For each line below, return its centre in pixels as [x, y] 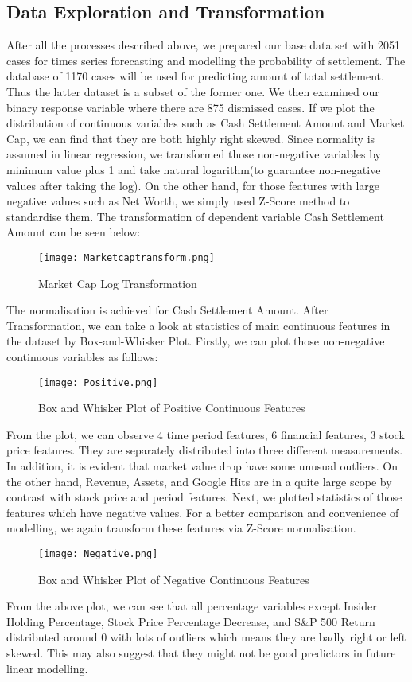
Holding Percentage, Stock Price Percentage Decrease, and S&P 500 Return [191, 621]
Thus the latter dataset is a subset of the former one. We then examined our [193, 91]
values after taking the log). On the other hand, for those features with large [193, 185]
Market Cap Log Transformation [118, 283]
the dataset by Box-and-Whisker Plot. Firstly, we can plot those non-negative [196, 341]
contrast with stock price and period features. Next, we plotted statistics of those [204, 497]
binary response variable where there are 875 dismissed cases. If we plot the [190, 107]
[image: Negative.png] [98, 553]
